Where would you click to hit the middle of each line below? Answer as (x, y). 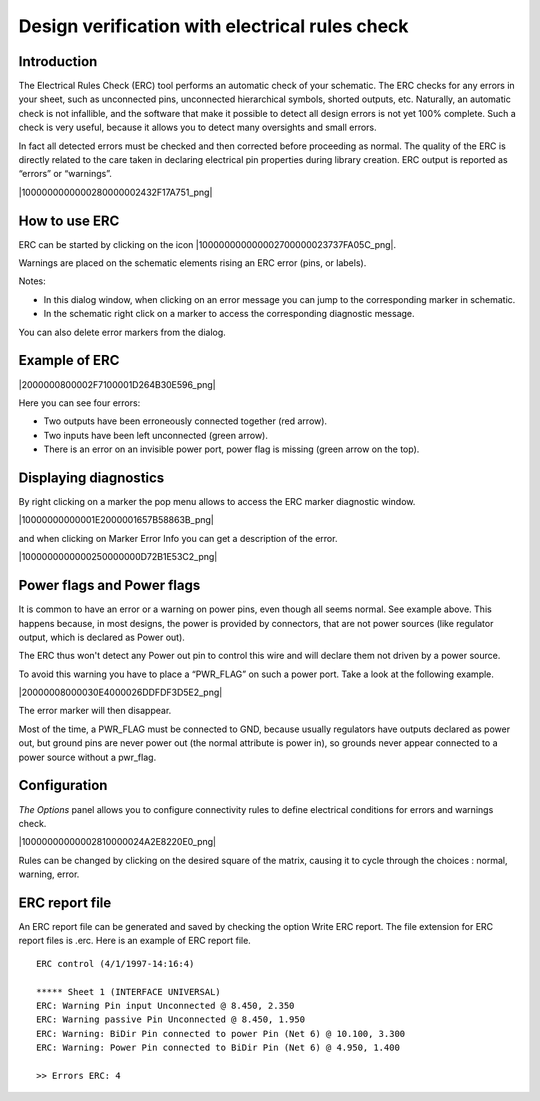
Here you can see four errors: (79, 402)
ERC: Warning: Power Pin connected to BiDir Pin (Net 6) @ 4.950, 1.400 (218, 1048)
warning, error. (49, 874)
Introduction (58, 61)
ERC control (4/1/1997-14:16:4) (115, 963)
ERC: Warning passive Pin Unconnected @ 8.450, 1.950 (170, 1019)
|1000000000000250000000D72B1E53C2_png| (118, 557)
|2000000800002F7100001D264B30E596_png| (117, 384)
